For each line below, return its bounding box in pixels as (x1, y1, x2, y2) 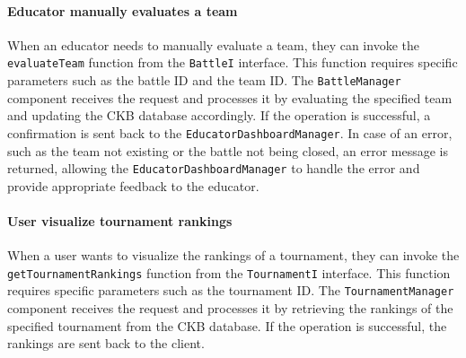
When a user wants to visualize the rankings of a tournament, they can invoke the (7, 246, 460, 265)
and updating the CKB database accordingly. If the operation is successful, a (7, 106, 431, 125)
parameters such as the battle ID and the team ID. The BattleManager (7, 71, 401, 90)
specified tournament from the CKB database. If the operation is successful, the (7, 316, 447, 335)
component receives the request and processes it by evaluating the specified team (7, 88, 453, 107)
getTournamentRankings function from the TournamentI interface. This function (7, 263, 451, 282)
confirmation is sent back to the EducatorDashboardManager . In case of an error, (7, 123, 453, 142)
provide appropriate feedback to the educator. (7, 176, 259, 195)
